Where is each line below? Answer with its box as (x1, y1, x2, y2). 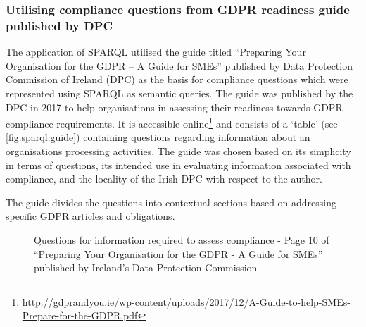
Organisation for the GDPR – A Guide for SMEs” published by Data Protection (6, 58, 353, 73)
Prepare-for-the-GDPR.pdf (22, 308, 138, 323)
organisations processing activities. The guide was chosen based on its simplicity (6, 143, 351, 158)
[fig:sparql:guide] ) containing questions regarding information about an (6, 130, 310, 144)
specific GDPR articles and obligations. (6, 209, 175, 223)
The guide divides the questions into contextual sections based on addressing (6, 195, 337, 209)
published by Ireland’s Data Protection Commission (34, 260, 258, 275)
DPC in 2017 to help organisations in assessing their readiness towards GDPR (6, 99, 343, 114)
